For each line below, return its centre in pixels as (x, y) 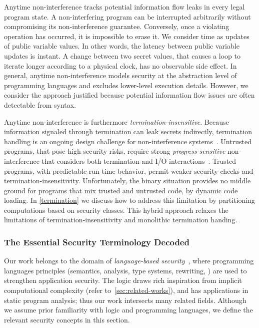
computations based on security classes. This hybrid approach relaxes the (116, 210)
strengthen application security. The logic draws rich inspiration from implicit (123, 280)
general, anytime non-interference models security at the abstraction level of (120, 75)
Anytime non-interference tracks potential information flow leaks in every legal (124, 7)
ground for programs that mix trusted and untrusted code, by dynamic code (121, 190)
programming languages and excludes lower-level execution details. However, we (126, 85)
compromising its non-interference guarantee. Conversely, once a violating (117, 26)
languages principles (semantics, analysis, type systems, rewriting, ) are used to (125, 270)
